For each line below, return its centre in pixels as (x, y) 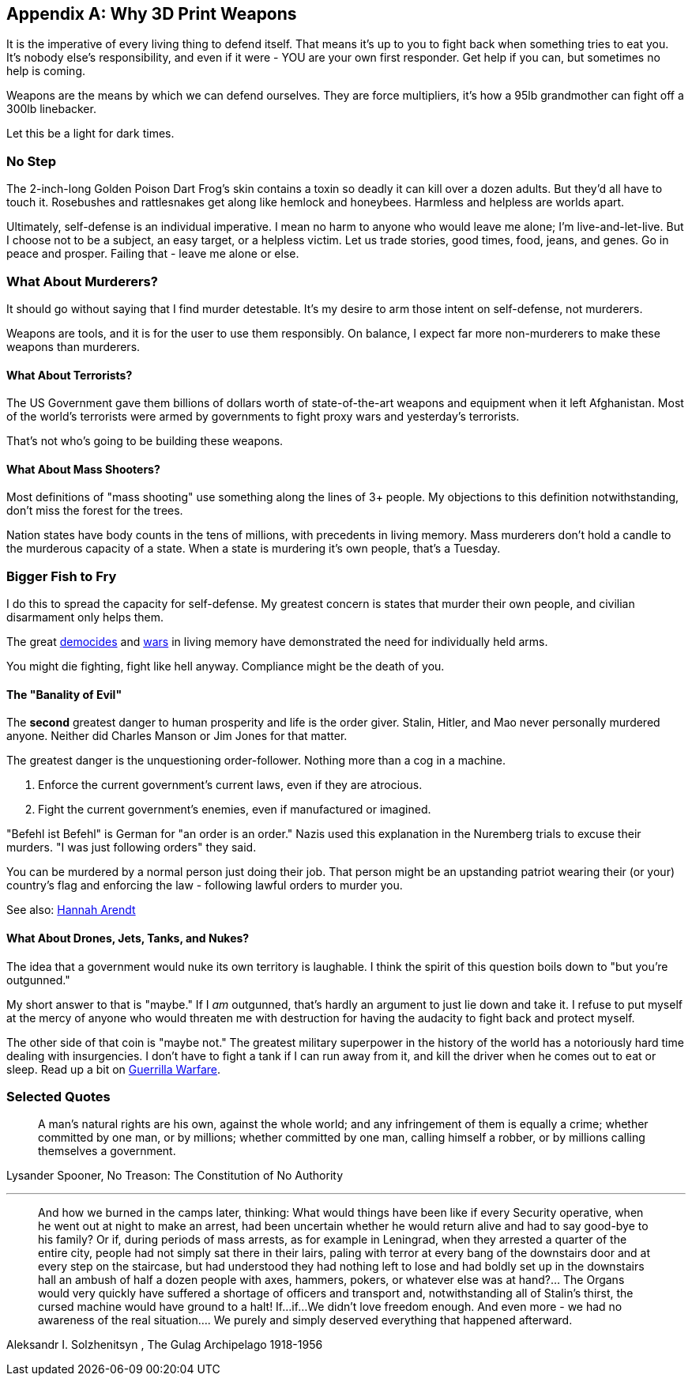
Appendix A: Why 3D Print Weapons (152, 14)
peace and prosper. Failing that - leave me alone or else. (153, 254)
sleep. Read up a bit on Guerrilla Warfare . (114, 1069)
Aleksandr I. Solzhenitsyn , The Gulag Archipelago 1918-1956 (165, 1345)
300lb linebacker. (51, 109)
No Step (31, 161)
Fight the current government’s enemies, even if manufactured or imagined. (235, 810)
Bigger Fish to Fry (62, 576)
